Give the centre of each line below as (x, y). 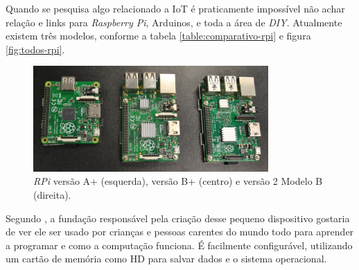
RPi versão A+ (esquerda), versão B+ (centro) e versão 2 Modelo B (178, 181)
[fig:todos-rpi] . (35, 49)
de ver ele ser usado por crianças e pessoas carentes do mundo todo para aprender (180, 232)
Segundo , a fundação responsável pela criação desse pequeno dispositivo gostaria (178, 218)
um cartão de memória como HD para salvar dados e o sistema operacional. (166, 259)
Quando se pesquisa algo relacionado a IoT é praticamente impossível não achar (175, 8)
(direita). (52, 194)
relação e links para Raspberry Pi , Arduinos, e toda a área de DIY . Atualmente (174, 22)
